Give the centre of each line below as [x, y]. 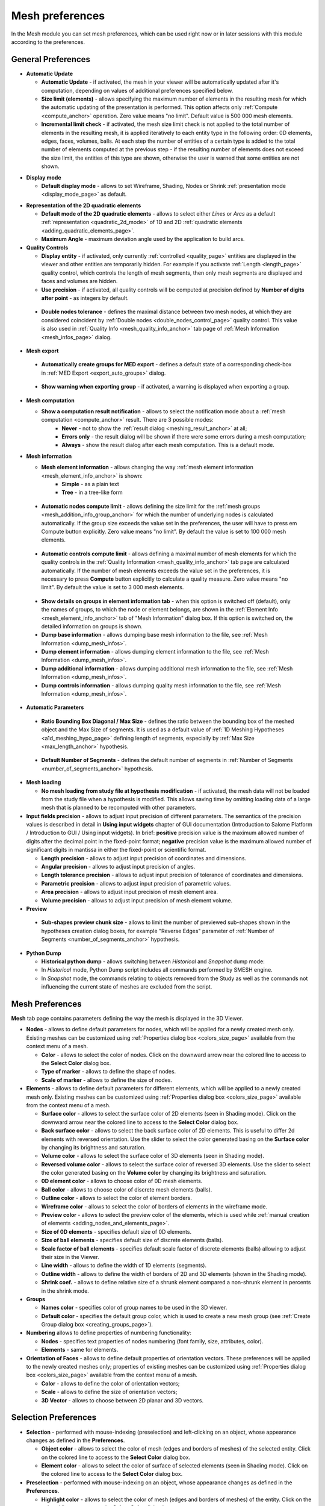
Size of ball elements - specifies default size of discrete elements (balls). [132, 1240]
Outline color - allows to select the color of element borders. [117, 1198]
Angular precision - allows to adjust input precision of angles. [118, 867]
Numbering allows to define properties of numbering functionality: [109, 1333]
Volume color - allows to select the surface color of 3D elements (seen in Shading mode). [153, 1156]
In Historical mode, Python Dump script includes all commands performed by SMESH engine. [157, 970]
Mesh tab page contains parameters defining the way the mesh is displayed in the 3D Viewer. [127, 1019]
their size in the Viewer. [70, 1257]
